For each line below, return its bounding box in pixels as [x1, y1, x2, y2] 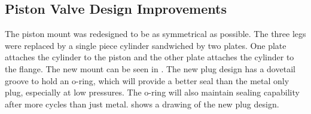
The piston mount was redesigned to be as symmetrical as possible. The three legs [5, 27, 306, 40]
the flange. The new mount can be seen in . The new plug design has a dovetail [5, 62, 295, 75]
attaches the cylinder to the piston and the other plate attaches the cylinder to [5, 51, 294, 63]
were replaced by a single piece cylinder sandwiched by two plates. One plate [5, 39, 286, 51]
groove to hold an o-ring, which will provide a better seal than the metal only [5, 74, 289, 87]
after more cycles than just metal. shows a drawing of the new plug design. [5, 97, 279, 110]
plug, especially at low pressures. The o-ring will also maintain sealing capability [5, 86, 300, 98]
